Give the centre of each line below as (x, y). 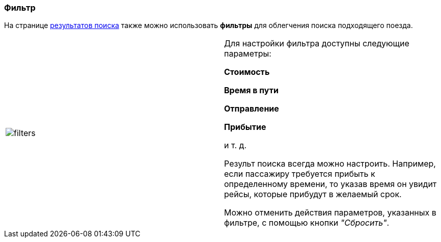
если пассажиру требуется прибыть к (300, 174)
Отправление (252, 109)
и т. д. (236, 145)
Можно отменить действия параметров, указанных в (330, 213)
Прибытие (245, 127)
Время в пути (251, 90)
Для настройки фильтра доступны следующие (317, 44)
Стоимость (247, 72)
